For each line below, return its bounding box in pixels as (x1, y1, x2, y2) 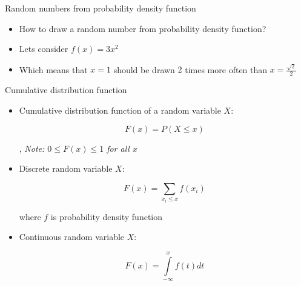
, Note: (19, 141, 45, 154)
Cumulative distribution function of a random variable (19, 103, 221, 116)
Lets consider (19, 42, 68, 55)
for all (107, 141, 130, 154)
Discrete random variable (19, 162, 113, 175)
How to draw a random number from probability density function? (19, 22, 266, 34)
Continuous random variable (19, 230, 125, 243)
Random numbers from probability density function (5, 2, 196, 14)
